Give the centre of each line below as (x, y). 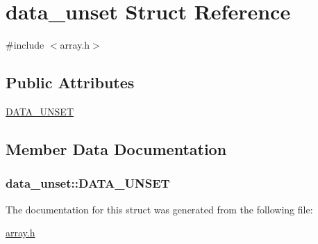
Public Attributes (70, 82)
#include (25, 45)
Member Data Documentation (116, 148)
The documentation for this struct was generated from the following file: (159, 209)
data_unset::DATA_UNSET (88, 183)
